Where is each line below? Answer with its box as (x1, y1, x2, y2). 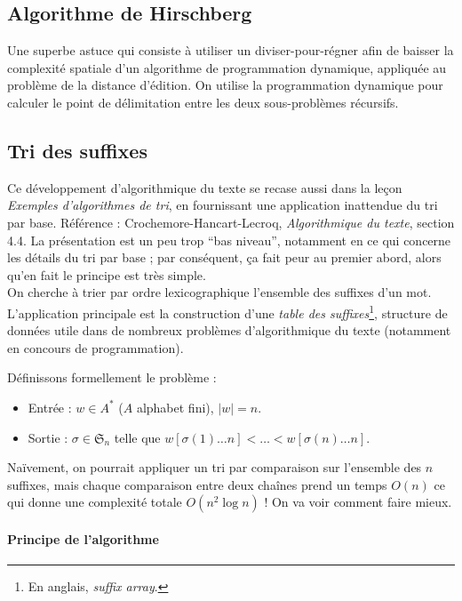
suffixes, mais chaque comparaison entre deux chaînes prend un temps (7, 475, 387, 493)
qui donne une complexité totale (7, 493, 182, 511)
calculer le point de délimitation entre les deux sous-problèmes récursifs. (7, 92, 399, 111)
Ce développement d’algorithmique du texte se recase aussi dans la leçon (7, 178, 402, 196)
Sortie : (28, 428, 68, 446)
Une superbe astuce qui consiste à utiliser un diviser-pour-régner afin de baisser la (7, 41, 454, 60)
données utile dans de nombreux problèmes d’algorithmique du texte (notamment (7, 321, 451, 340)
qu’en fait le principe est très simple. (7, 265, 206, 284)
